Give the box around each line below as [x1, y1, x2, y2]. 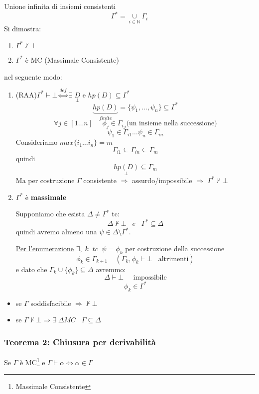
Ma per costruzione [15, 175, 75, 185]
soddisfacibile [30, 297, 71, 308]
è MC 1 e [19, 356, 45, 367]
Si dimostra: [4, 23, 41, 34]
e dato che [15, 264, 47, 274]
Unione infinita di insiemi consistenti [4, 1, 116, 11]
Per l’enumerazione [15, 243, 74, 253]
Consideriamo [15, 137, 58, 147]
